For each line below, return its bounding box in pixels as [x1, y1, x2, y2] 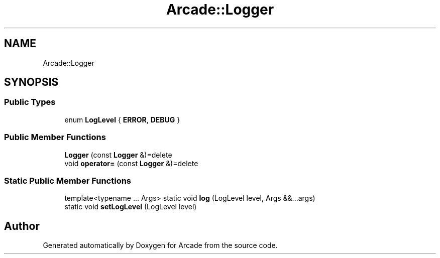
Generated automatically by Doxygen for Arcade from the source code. [43, 241, 278, 250]
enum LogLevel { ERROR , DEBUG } [64, 115, 180, 124]
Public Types [4, 97, 56, 107]
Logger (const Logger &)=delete [64, 150, 172, 159]
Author [4, 219, 40, 232]
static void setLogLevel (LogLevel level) [64, 202, 197, 211]
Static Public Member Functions [4, 175, 132, 186]
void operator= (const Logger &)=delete [64, 159, 198, 168]
